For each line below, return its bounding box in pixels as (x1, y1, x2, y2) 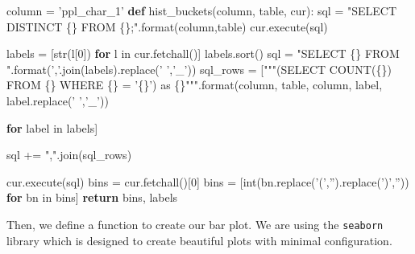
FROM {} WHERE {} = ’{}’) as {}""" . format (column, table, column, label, (6, 76, 383, 93)
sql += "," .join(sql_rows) (6, 146, 132, 163)
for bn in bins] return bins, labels (6, 189, 178, 206)
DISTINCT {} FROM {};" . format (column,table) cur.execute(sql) (6, 18, 328, 35)
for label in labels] (6, 119, 98, 136)
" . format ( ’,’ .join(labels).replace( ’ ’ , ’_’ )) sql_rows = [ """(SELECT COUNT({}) (6, 60, 392, 77)
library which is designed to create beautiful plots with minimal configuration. (6, 231, 392, 248)
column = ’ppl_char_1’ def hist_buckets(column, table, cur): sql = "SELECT (6, 2, 397, 18)
